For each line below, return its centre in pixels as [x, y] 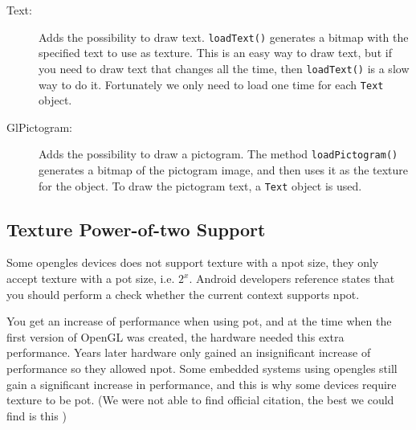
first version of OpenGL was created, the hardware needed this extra [175, 336]
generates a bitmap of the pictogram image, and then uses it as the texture [224, 170]
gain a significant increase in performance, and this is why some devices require [202, 384]
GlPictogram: [40, 127]
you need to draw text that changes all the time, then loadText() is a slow [224, 68]
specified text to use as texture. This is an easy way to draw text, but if [215, 53]
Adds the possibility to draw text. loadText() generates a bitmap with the [224, 37]
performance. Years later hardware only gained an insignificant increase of [189, 352]
